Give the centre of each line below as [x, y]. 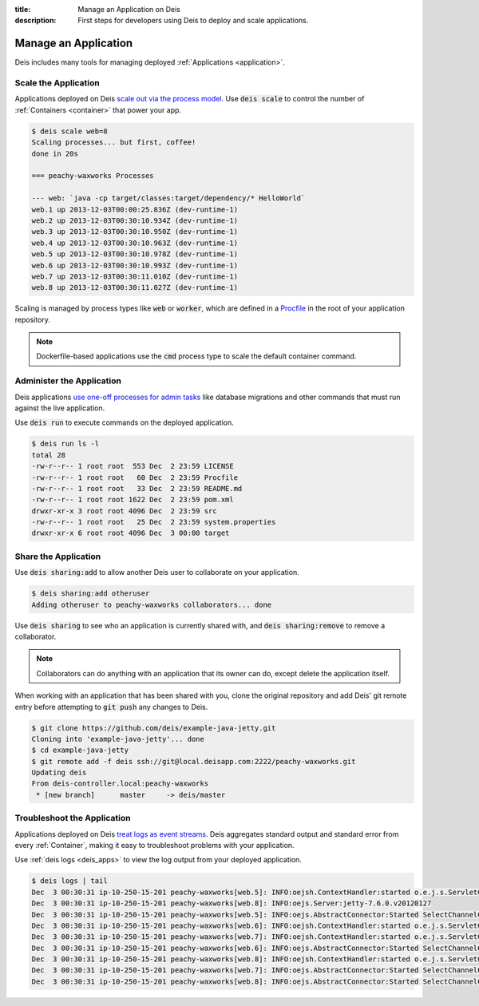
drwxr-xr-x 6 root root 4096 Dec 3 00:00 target [131, 533]
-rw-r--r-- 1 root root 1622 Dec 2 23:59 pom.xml [133, 500]
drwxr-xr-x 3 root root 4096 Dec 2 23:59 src [124, 511]
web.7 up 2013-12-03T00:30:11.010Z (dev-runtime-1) [135, 276]
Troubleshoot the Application [73, 818]
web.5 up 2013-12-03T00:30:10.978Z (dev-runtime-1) [135, 254]
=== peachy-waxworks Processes [93, 176]
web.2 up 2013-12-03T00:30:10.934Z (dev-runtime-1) [135, 220]
